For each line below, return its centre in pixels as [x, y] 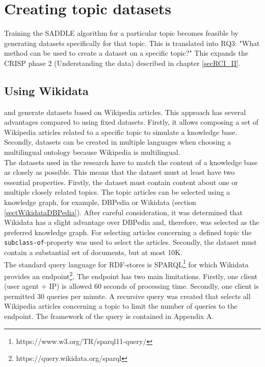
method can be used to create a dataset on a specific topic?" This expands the [126, 53]
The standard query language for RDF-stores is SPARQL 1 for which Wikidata [126, 263]
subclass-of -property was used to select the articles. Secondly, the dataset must [130, 242]
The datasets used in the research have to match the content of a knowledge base [131, 162]
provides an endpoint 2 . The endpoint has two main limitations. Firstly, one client [131, 275]
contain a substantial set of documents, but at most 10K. [93, 252]
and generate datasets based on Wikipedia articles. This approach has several [125, 112]
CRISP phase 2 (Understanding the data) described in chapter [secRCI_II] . [122, 63]
